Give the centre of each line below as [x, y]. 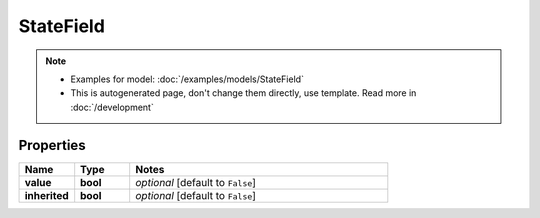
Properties [52, 145]
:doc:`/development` [112, 107]
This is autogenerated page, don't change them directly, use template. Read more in [243, 93]
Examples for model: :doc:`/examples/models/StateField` [187, 79]
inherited [46, 195]
